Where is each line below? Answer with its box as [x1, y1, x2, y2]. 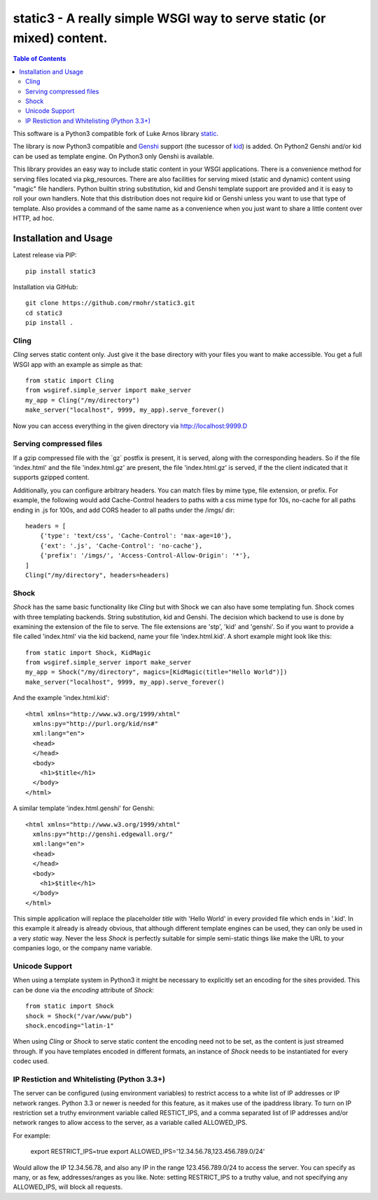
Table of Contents [13, 55, 66, 63]
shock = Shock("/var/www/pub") [25, 1012, 133, 1020]
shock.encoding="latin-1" [25, 1021, 115, 1030]
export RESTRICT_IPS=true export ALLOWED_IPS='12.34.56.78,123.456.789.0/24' [30, 1147, 265, 1156]
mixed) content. [13, 30, 108, 46]
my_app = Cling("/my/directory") [25, 396, 140, 404]
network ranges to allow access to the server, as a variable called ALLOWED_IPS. [13, 1119, 248, 1127]
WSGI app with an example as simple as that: [13, 360, 143, 368]
